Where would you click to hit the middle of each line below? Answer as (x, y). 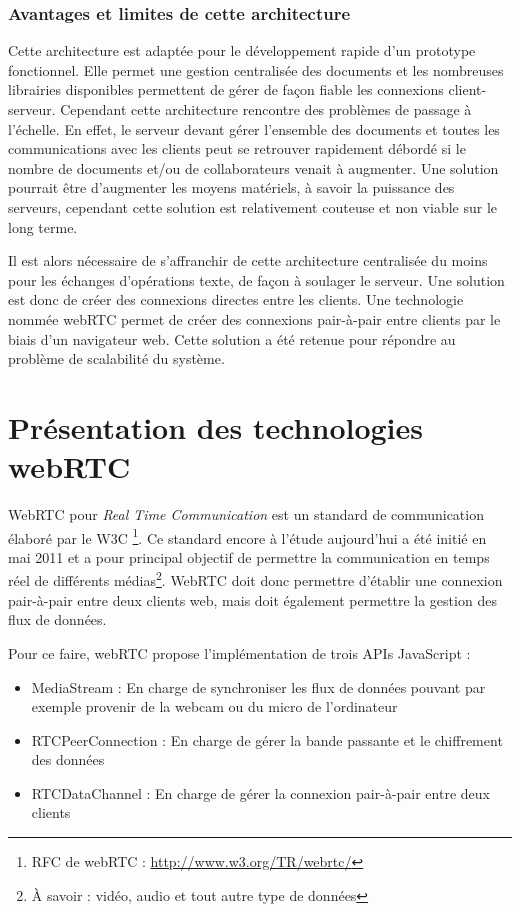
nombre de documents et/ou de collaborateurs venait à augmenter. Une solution (253, 167)
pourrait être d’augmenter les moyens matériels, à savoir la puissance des (231, 187)
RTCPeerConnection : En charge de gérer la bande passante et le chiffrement (267, 739)
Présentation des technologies (216, 426)
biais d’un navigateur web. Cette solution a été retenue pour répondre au (232, 338)
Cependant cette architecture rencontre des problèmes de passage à (266, 109)
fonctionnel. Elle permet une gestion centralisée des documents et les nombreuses (256, 69)
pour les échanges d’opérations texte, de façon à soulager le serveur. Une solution (256, 279)
